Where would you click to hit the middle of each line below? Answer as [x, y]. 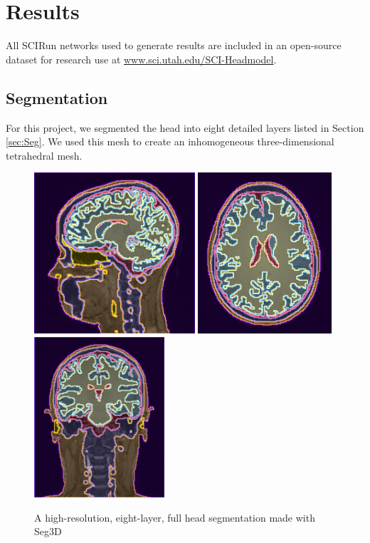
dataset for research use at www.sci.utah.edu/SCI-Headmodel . [141, 59]
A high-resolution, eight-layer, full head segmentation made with [175, 517]
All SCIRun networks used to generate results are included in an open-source [174, 45]
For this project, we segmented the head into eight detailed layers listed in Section [185, 127]
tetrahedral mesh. [44, 155]
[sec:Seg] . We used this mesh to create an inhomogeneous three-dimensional [170, 141]
